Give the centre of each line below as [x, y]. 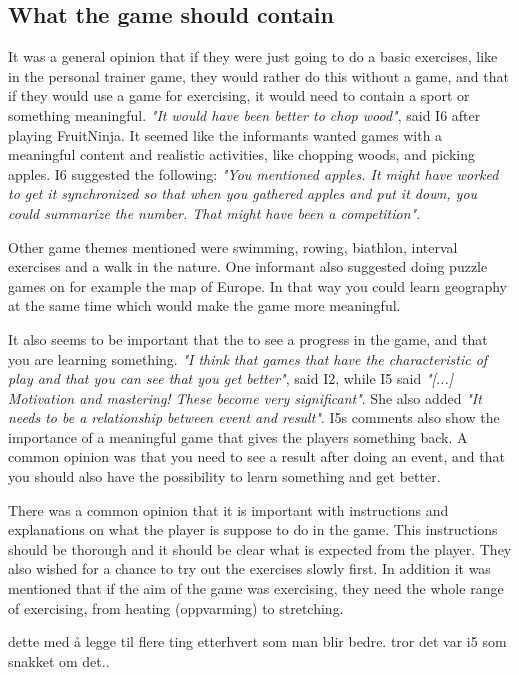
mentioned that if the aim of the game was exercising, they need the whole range [256, 588]
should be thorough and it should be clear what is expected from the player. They [260, 548]
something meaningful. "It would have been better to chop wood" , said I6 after [244, 114]
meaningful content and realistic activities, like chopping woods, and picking [241, 154]
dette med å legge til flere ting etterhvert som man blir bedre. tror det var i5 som [257, 641]
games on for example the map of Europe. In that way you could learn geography [257, 285]
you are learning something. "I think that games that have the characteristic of [248, 358]
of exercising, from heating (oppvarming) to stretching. [176, 607]
